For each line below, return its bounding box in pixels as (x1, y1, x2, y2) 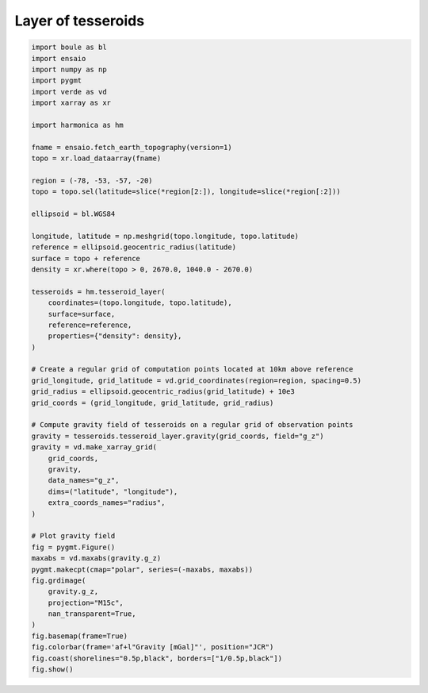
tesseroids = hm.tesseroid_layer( (31, 287, 166, 296)
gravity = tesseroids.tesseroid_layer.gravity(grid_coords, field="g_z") (31, 431, 324, 441)
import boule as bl (31, 43, 107, 52)
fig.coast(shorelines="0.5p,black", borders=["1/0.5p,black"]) (31, 653, 283, 663)
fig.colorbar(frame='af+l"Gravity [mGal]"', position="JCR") (31, 643, 274, 652)
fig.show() (31, 665, 74, 674)
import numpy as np (31, 64, 107, 74)
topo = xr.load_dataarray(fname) (31, 154, 162, 163)
